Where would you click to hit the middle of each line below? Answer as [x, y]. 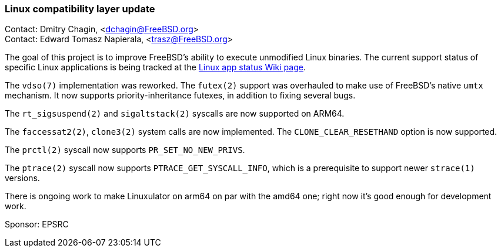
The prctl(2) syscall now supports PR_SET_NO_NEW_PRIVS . [125, 150]
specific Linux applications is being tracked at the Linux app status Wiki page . [155, 67]
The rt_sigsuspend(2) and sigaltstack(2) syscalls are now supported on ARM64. [175, 114]
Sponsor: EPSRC [37, 224]
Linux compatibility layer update [80, 9]
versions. [22, 178]
